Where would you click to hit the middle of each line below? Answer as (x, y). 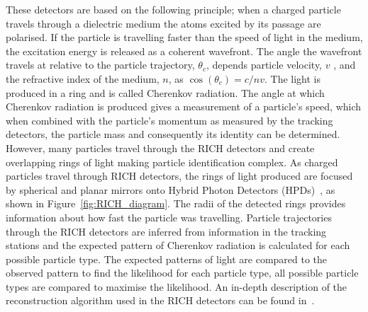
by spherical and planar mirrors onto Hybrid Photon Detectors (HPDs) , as (171, 189)
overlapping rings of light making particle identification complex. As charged (172, 162)
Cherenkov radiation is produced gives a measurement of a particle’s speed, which (184, 106)
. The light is (292, 78)
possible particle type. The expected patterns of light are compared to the (167, 259)
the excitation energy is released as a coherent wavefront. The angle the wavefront (184, 51)
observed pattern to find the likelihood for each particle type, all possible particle (182, 273)
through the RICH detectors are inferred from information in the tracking (166, 231)
